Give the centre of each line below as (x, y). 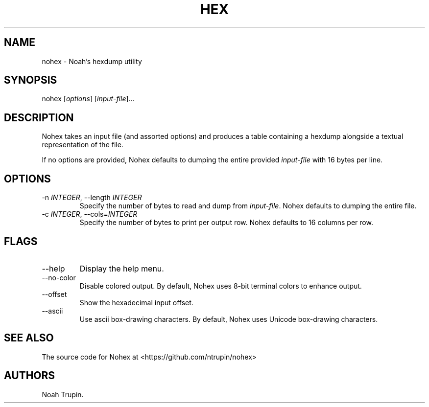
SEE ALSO (29, 338)
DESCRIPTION (39, 117)
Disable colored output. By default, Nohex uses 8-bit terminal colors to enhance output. (221, 286)
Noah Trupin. (63, 394)
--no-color (59, 277)
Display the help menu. (122, 268)
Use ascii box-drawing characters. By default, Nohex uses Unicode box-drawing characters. (229, 319)
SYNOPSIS (31, 80)
